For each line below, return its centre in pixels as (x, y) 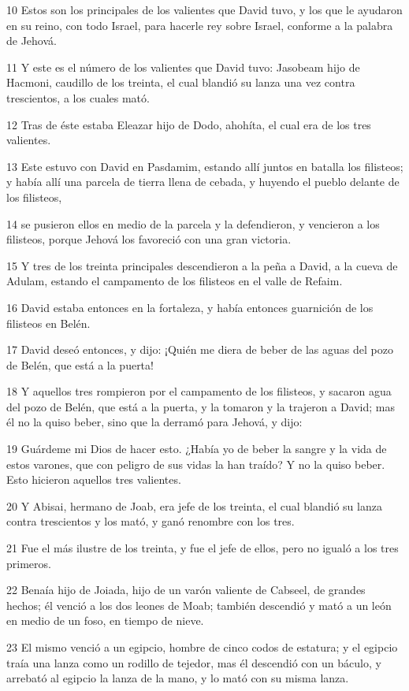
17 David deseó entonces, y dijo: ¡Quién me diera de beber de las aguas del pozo (200, 349)
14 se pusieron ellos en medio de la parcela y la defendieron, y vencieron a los (193, 223)
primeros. (29, 563)
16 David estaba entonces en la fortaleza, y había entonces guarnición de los (190, 307)
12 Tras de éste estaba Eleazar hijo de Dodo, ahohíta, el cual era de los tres (189, 124)
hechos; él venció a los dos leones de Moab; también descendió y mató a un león (199, 605)
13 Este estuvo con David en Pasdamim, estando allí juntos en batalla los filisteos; (205, 166)
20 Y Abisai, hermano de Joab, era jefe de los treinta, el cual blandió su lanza (194, 505)
